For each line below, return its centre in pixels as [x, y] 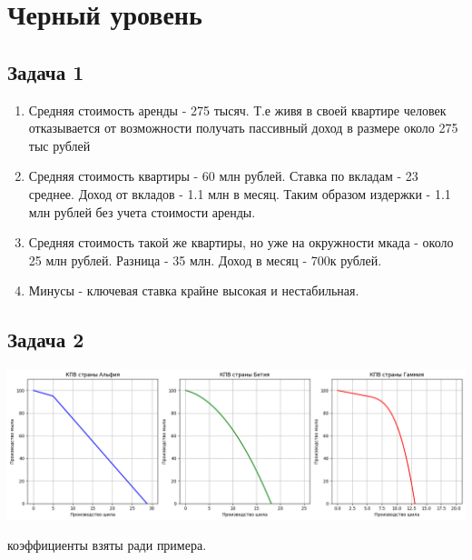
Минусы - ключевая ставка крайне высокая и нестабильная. [194, 290]
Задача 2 [46, 340]
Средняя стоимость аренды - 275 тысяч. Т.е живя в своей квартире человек [237, 110]
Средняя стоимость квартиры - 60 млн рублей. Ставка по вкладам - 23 [223, 176]
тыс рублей [59, 145]
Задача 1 [46, 71]
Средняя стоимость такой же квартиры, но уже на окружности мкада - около [241, 242]
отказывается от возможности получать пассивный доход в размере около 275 [243, 128]
